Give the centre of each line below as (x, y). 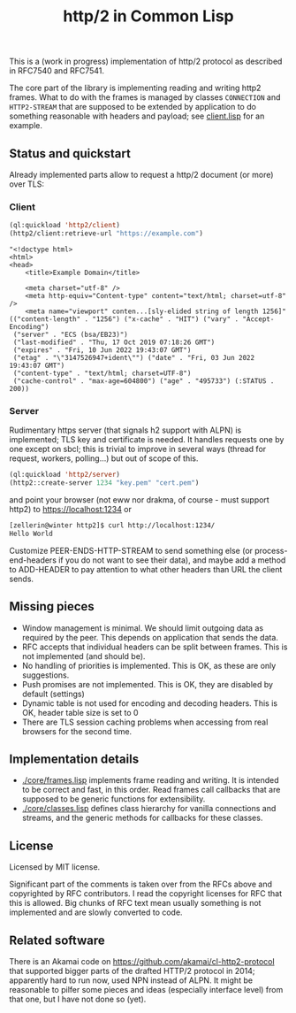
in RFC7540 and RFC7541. (57, 71)
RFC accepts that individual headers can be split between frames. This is (155, 647)
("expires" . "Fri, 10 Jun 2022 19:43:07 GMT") (102, 350)
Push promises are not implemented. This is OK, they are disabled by (148, 684)
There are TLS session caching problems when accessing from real (145, 722)
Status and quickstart (70, 153)
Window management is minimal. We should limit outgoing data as (142, 628)
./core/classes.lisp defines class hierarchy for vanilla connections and (149, 809)
